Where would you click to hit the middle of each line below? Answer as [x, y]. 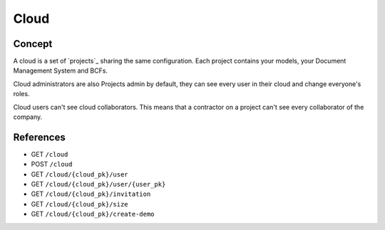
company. [28, 117]
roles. [21, 94]
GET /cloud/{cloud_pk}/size [79, 204]
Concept [33, 44]
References [39, 137]
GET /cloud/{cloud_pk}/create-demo [93, 214]
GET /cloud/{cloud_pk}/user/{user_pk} [98, 184]
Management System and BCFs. [61, 70]
